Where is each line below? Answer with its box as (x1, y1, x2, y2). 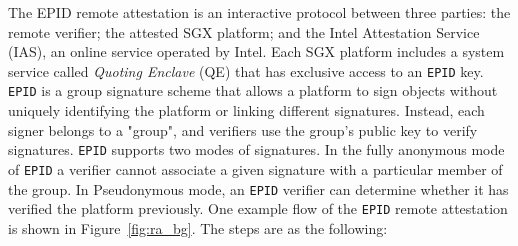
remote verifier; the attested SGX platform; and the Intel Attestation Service (8, 21, 480, 42)
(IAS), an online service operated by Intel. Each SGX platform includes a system (8, 41, 505, 62)
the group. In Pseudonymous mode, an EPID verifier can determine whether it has (8, 178, 509, 199)
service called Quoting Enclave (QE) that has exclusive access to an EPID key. (8, 60, 484, 81)
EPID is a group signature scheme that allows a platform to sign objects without (8, 80, 498, 101)
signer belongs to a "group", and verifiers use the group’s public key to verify (8, 119, 478, 140)
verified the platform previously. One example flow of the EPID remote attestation (8, 198, 508, 219)
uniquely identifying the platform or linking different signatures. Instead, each (8, 100, 485, 121)
